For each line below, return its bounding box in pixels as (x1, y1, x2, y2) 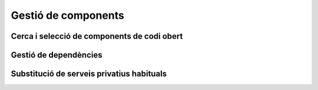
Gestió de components (11, 9, 125, 22)
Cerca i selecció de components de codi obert (11, 31, 183, 41)
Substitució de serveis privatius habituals (11, 69, 167, 79)
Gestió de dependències (11, 50, 102, 60)
